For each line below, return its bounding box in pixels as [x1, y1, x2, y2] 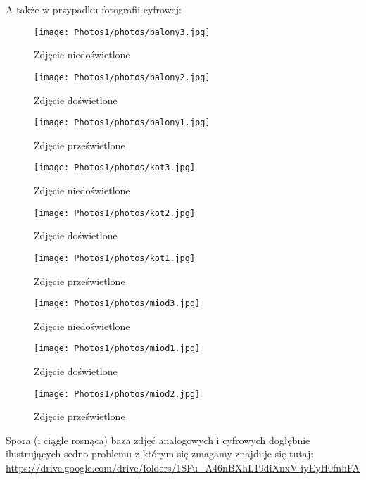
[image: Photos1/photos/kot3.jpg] [34, 163, 196, 173]
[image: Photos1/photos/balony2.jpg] [34, 72, 210, 82]
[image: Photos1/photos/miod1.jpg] [34, 343, 201, 354]
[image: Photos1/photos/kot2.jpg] [34, 208, 196, 218]
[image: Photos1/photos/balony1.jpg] [34, 118, 210, 128]
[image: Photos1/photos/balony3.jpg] [34, 27, 210, 37]
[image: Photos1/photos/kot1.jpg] [34, 253, 196, 263]
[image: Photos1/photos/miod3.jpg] [34, 298, 201, 309]
